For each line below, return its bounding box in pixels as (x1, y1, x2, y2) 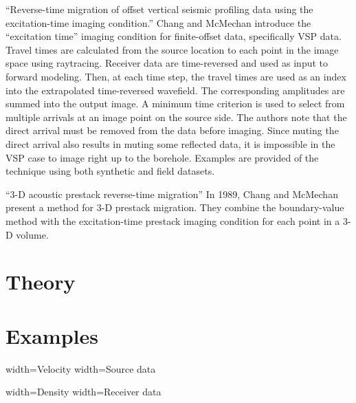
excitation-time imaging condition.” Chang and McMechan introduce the (5, 15, 311, 30)
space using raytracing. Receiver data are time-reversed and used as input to (5, 56, 328, 70)
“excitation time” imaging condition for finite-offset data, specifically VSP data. (5, 29, 342, 43)
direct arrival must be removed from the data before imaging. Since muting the (5, 123, 339, 138)
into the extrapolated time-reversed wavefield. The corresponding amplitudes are (5, 83, 345, 97)
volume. (16, 227, 49, 241)
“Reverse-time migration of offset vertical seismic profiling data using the (5, 2, 313, 16)
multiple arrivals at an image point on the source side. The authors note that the (5, 109, 347, 124)
